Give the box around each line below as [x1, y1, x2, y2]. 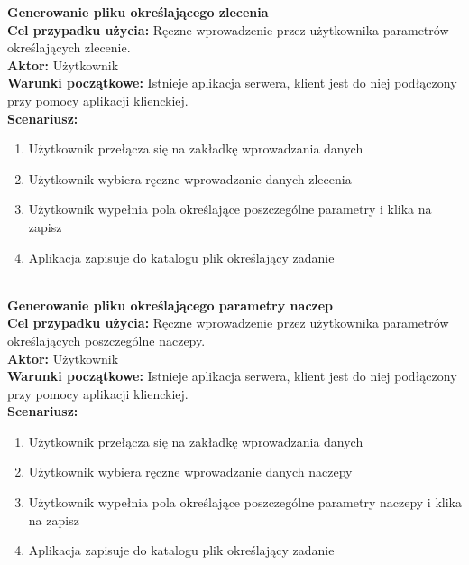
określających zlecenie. [7, 38, 131, 57]
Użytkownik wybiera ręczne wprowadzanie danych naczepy [28, 462, 353, 481]
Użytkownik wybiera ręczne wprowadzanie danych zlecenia [28, 169, 352, 188]
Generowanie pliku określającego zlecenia [7, 3, 269, 21]
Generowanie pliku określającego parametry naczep [7, 295, 334, 314]
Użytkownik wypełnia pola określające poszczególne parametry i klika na [28, 199, 432, 218]
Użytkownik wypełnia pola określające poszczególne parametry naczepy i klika [28, 493, 462, 512]
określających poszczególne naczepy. [7, 330, 206, 349]
